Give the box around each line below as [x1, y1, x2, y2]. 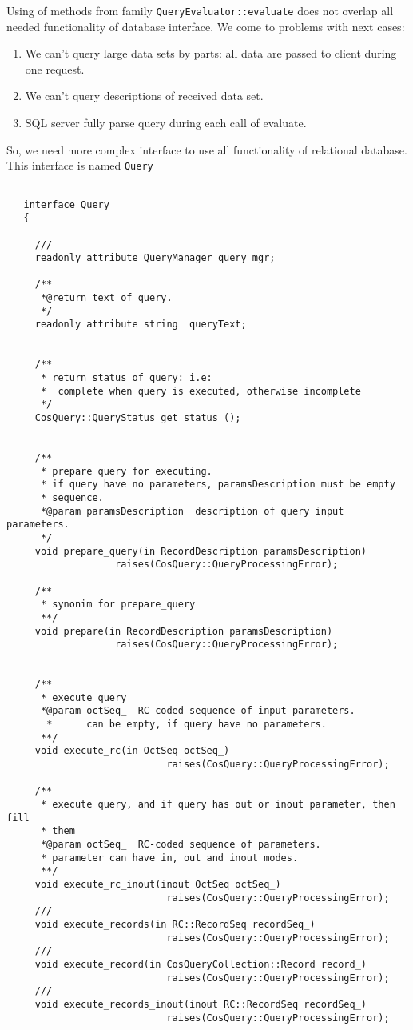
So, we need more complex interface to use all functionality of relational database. [6, 141, 407, 158]
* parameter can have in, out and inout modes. [40, 852, 299, 864]
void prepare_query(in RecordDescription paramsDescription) [34, 545, 367, 557]
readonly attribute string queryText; [34, 319, 247, 331]
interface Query [23, 198, 109, 210]
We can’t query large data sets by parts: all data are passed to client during [25, 45, 397, 62]
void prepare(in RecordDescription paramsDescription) [34, 625, 333, 637]
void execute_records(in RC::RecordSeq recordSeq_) [34, 918, 316, 930]
